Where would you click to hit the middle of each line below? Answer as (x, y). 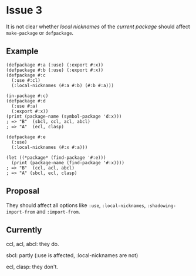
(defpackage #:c (26, 75)
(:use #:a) (25, 106)
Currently (24, 230)
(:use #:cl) (26, 80)
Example (22, 51)
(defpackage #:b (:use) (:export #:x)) (55, 70)
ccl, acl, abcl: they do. (33, 244)
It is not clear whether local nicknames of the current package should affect (98, 26)
